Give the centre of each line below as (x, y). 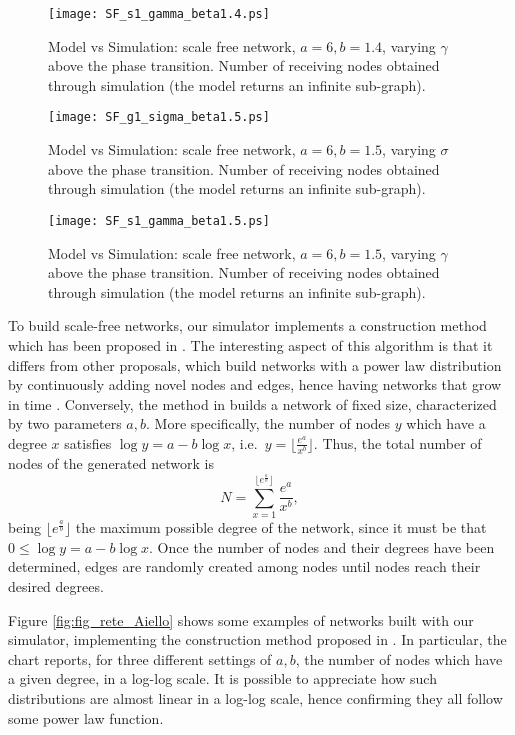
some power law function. (86, 717)
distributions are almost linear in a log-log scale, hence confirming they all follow (255, 697)
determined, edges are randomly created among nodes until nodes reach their (244, 566)
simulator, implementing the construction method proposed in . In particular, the (257, 639)
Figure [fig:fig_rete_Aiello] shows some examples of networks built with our (241, 619)
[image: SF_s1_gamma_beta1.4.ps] (159, 14)
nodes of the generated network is (111, 463)
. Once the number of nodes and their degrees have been (322, 546)
